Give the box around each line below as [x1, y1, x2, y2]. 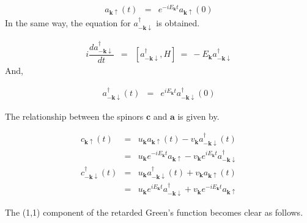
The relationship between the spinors [5, 109, 144, 122]
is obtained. [156, 16, 200, 29]
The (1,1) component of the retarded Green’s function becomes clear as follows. [5, 205, 303, 218]
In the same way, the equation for [5, 16, 131, 29]
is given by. [177, 109, 220, 122]
